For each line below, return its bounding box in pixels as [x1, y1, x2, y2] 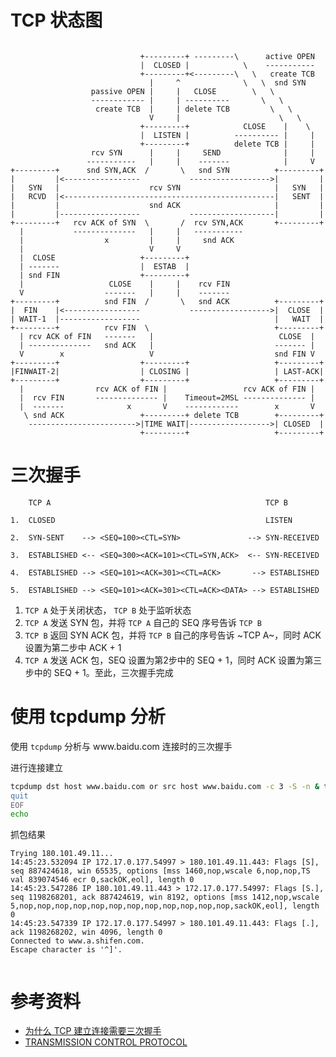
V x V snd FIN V [19, 349, 315, 359]
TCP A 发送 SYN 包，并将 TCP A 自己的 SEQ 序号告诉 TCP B [24, 616, 262, 628]
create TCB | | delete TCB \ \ [95, 104, 293, 114]
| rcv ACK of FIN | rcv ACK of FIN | [19, 384, 315, 394]
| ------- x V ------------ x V [19, 401, 315, 411]
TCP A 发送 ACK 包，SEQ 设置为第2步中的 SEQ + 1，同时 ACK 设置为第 [24, 654, 314, 666]
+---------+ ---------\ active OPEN [139, 51, 315, 61]
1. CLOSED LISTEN [10, 515, 293, 525]
